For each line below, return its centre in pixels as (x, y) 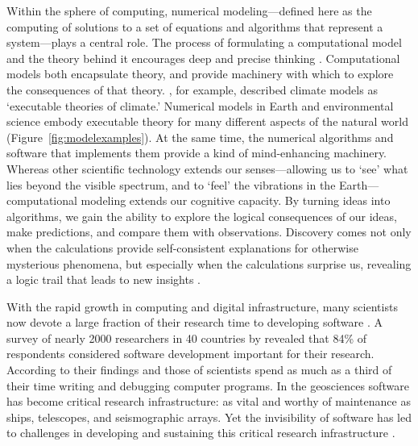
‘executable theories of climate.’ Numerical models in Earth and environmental (200, 105)
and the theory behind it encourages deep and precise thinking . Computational (203, 58)
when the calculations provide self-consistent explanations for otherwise (182, 247)
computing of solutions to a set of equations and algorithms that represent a (195, 26)
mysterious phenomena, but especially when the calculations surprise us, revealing (209, 263)
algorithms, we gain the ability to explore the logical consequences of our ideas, (202, 216)
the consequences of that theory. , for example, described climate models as (192, 89)
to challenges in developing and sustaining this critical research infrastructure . (201, 433)
